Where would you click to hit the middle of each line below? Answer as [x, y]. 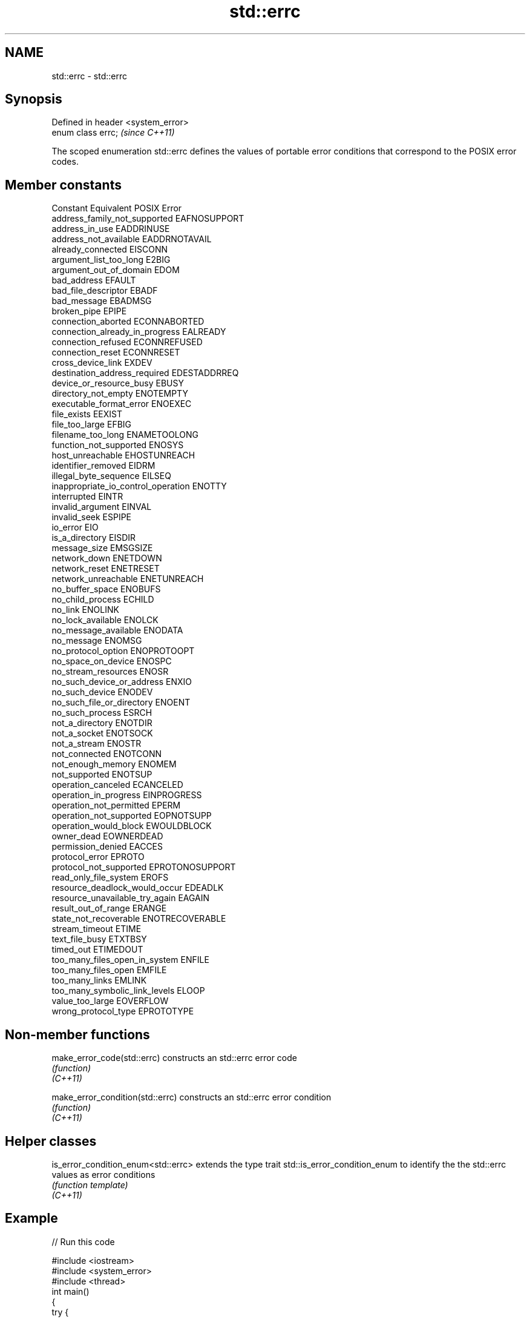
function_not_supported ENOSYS [118, 445]
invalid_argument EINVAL [102, 507]
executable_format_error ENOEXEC [122, 404]
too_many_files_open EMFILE [109, 970]
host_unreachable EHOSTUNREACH [123, 455]
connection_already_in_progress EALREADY [139, 332]
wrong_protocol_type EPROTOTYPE [123, 1011]
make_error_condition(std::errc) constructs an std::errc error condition [191, 1097]
